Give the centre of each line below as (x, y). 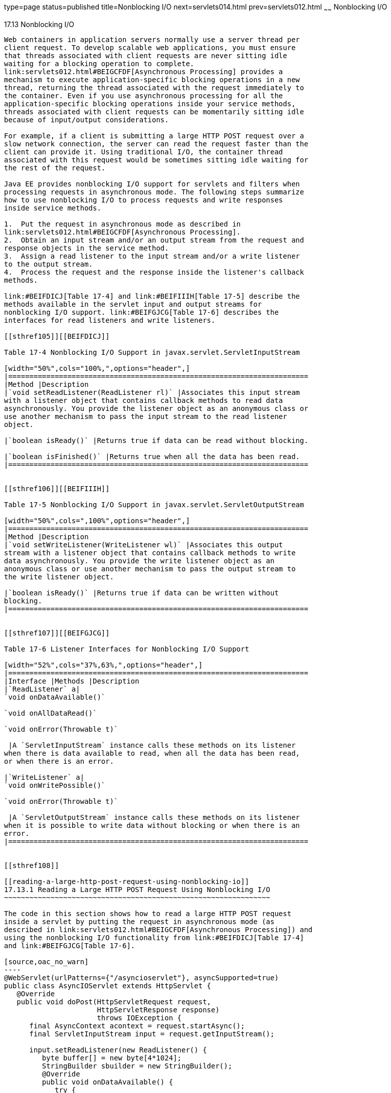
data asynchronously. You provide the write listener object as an (139, 561)
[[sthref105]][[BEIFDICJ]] (57, 336)
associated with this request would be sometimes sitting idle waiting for (156, 160)
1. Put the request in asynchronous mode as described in (123, 224)
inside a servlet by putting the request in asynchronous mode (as (139, 921)
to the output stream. (49, 264)
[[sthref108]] (32, 865)
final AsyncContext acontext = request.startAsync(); (137, 1026)
